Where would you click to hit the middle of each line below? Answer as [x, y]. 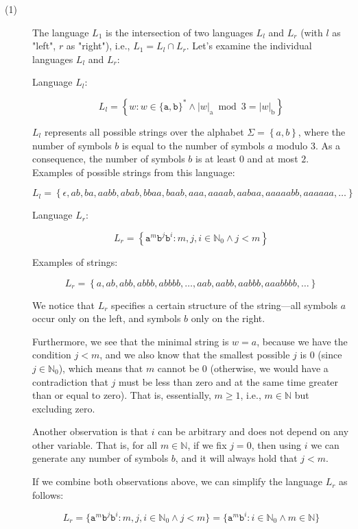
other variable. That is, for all [95, 444]
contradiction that [70, 381]
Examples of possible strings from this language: [134, 172]
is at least [216, 159]
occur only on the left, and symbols [107, 318]
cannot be [178, 368]
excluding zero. [64, 408]
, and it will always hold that [236, 458]
